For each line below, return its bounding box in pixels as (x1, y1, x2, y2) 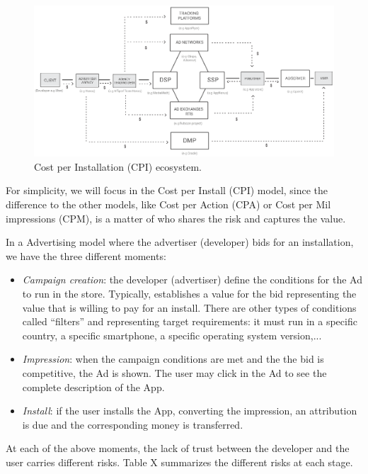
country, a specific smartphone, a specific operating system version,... (22, 327, 322, 342)
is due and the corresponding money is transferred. (22, 417, 243, 431)
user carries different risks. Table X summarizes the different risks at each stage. (6, 454, 353, 469)
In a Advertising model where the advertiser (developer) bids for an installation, (6, 235, 354, 249)
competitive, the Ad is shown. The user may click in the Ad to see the (22, 365, 327, 380)
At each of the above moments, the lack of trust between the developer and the (6, 441, 350, 456)
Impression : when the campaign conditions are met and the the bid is (22, 351, 324, 366)
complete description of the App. (22, 379, 165, 394)
